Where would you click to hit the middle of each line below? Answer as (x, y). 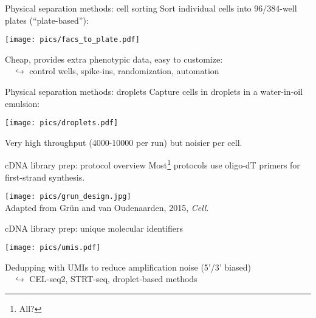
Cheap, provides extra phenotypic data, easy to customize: (114, 59)
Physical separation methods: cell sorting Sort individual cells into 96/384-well (151, 8)
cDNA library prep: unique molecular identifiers (94, 228)
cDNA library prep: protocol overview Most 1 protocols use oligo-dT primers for (153, 164)
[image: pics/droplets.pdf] (62, 123)
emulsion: (22, 103)
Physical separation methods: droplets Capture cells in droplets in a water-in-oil (154, 92)
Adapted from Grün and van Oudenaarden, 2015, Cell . (107, 207)
